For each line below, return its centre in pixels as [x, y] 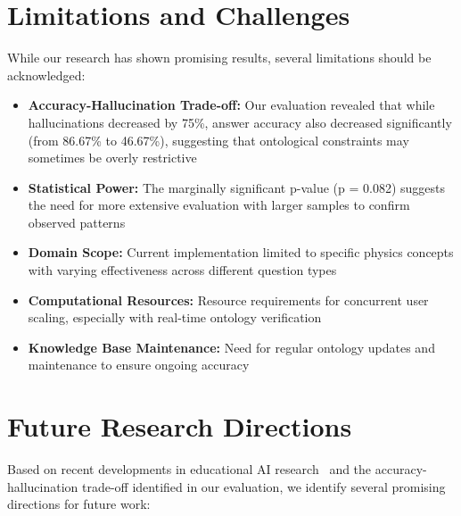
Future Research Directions [180, 426]
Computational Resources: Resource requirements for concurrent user [228, 300]
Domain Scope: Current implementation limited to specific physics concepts [241, 252]
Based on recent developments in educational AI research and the [189, 469]
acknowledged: [46, 75]
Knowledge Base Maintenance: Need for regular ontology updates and [231, 347]
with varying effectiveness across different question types [182, 270]
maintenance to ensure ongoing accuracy [139, 365]
